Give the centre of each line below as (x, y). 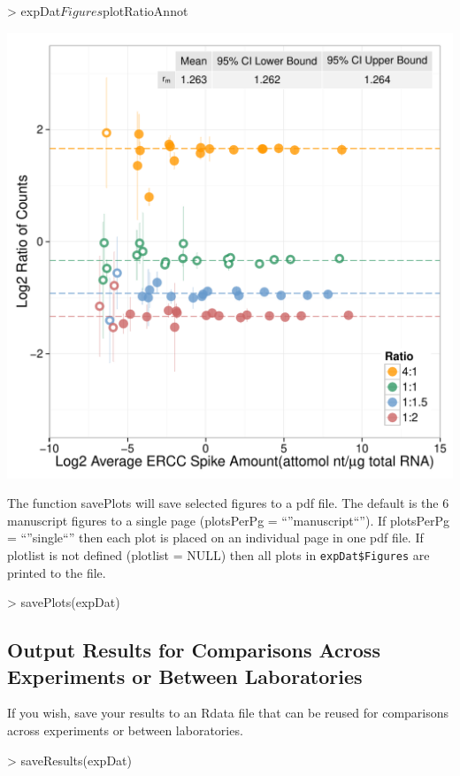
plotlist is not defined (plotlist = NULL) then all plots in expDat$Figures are (218, 554)
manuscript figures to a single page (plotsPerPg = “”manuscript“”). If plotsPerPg (228, 520)
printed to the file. (57, 572)
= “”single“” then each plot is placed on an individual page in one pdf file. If (215, 538)
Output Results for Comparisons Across (194, 650)
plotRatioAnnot (146, 11)
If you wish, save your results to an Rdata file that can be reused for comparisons (228, 713)
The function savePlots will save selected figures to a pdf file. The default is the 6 (228, 503)
